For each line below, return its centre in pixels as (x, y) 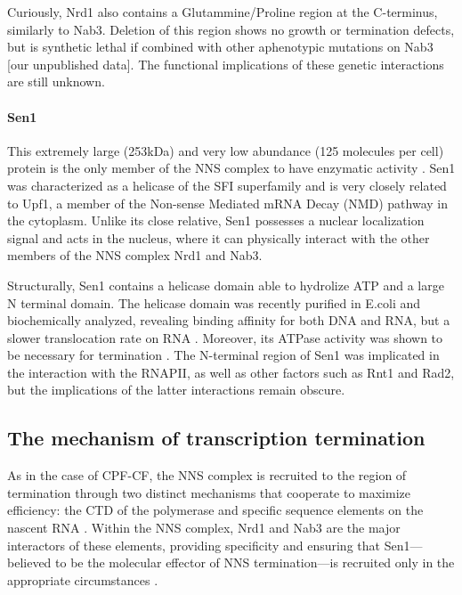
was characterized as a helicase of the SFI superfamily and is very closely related (227, 185)
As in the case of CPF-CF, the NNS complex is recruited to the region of (207, 475)
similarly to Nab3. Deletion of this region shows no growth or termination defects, (231, 29)
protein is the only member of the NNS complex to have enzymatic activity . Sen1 (231, 168)
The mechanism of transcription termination (216, 438)
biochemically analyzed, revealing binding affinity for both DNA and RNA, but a (229, 320)
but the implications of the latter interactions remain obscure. (176, 390)
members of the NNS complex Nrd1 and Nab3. (135, 255)
